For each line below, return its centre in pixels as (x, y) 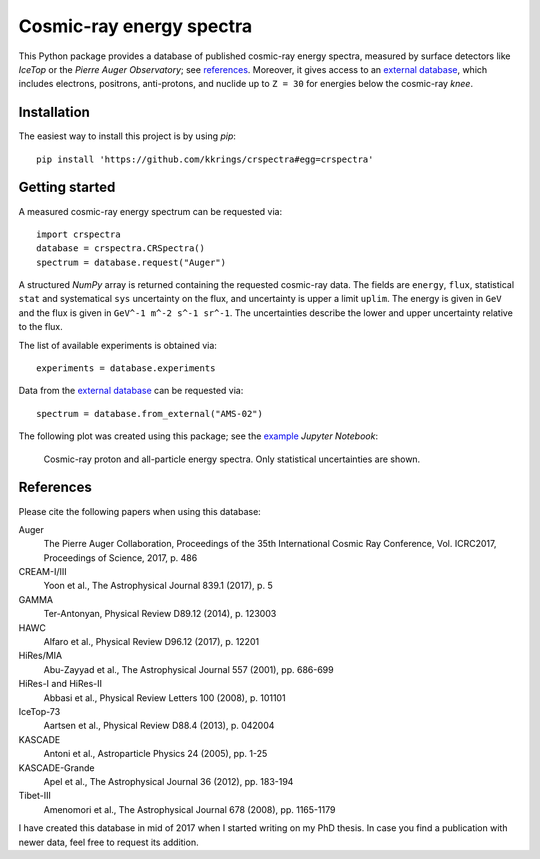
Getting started (67, 187)
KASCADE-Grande (56, 767)
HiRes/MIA (40, 656)
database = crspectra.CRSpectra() (120, 248)
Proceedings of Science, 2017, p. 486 (120, 557)
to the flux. (41, 327)
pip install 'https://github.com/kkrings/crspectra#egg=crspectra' (205, 159)
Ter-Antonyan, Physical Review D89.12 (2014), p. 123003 (160, 614)
